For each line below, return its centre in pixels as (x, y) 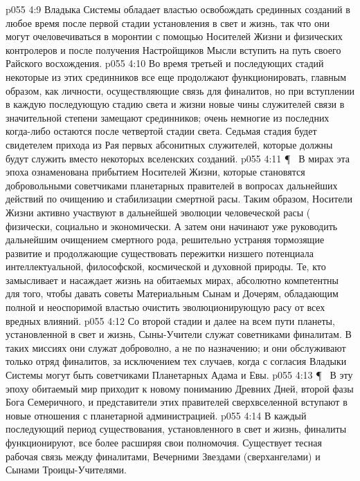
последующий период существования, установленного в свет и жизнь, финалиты (176, 429)
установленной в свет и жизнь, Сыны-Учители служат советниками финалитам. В (179, 334)
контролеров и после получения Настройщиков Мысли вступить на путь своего (173, 49)
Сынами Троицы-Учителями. (66, 470)
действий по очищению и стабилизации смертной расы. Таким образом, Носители (179, 199)
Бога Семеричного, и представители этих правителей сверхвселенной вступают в (177, 402)
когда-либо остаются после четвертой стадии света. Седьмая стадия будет (161, 131)
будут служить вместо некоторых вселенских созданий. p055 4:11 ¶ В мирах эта (178, 158)
